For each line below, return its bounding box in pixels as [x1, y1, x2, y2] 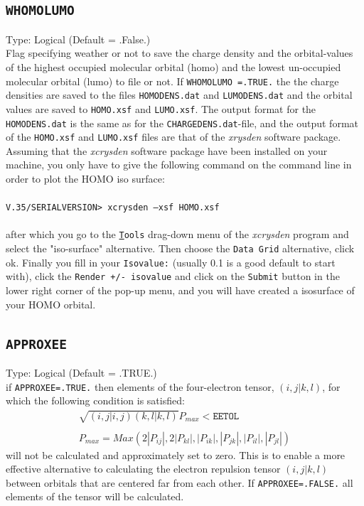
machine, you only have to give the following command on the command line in [6, 157, 352, 172]
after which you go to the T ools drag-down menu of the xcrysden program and [6, 227, 349, 242]
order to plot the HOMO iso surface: [6, 171, 165, 186]
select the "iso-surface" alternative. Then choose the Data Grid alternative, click [6, 241, 355, 256]
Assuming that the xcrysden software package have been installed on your [6, 143, 328, 158]
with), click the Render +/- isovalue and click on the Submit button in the [6, 269, 340, 284]
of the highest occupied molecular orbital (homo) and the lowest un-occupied [6, 59, 341, 74]
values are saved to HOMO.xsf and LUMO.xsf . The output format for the [6, 101, 316, 116]
